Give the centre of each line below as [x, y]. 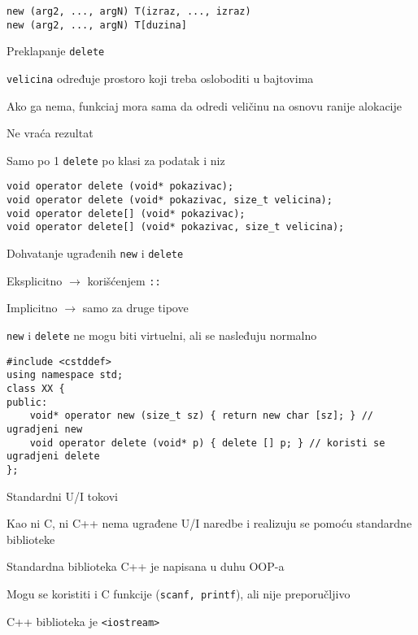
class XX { [36, 388]
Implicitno [32, 308]
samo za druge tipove [135, 308]
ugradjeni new [45, 429]
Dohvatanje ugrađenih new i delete [95, 253]
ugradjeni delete [53, 457]
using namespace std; [65, 375]
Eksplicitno [35, 280]
